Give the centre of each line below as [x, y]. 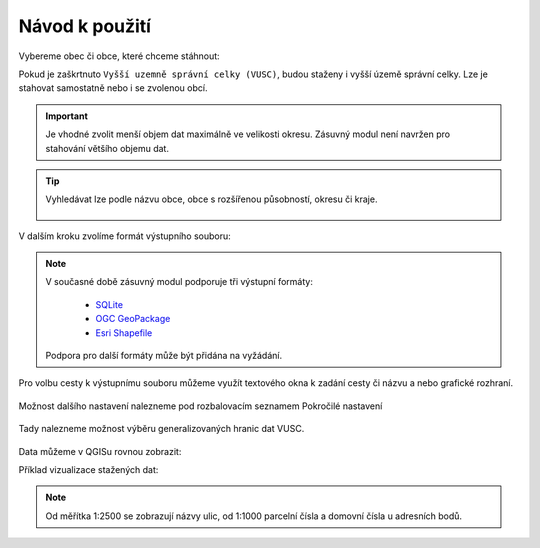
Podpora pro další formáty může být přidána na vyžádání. [164, 356]
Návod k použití [85, 26]
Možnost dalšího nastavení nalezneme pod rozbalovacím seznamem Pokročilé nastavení [200, 406]
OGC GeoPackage [133, 319]
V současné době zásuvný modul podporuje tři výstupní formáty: [179, 282]
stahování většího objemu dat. [107, 148]
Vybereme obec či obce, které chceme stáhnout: [119, 56]
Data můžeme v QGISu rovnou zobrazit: [100, 451]
